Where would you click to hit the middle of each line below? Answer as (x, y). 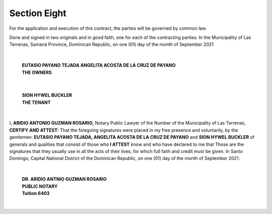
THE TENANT (36, 102)
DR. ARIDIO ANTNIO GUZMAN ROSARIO (64, 179)
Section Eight (38, 13)
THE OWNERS (37, 72)
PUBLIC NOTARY (40, 186)
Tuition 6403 (36, 193)
